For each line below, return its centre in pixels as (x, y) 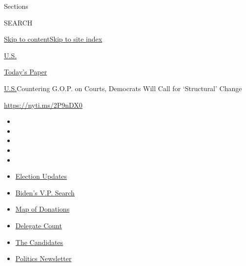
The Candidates (39, 242)
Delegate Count (39, 225)
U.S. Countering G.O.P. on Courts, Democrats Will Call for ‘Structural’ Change (123, 88)
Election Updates (41, 176)
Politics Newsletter (43, 258)
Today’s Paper (26, 72)
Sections (16, 6)
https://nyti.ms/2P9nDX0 (43, 105)
